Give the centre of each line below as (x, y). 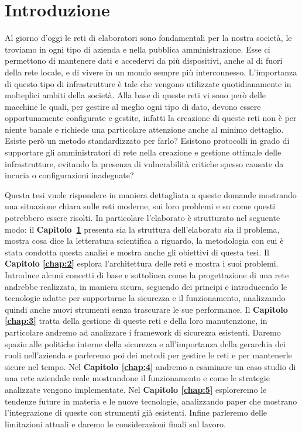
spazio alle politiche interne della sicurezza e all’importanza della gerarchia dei (145, 343)
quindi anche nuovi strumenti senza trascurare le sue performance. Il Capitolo (146, 309)
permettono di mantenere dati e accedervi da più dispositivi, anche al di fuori (144, 61)
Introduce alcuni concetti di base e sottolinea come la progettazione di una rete (147, 275)
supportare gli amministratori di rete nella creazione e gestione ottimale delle (143, 152)
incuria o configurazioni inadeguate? (69, 175)
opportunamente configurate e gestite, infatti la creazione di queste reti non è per (151, 118)
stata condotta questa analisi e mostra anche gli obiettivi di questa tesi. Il (137, 252)
